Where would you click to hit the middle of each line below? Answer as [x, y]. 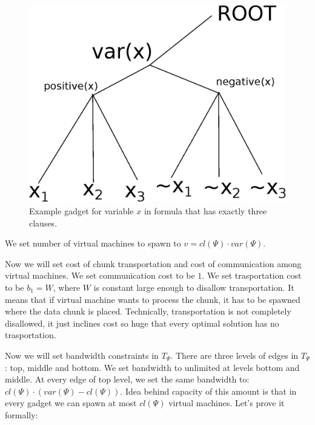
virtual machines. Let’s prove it [227, 403]
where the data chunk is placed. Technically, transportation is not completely [148, 311]
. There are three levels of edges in [234, 355]
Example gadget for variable [81, 211]
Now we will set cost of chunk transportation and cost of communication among [153, 263]
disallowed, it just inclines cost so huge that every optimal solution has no [142, 323]
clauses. [43, 223]
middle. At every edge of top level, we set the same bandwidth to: [127, 379]
